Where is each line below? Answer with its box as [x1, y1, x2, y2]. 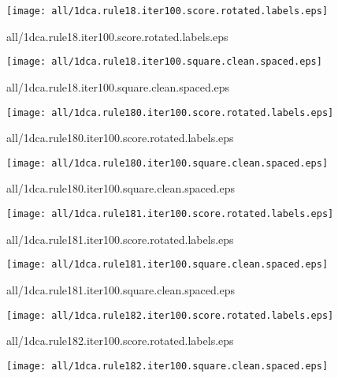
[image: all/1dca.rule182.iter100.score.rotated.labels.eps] [6, 309, 334, 321]
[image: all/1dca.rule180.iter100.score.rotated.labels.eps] [6, 107, 334, 118]
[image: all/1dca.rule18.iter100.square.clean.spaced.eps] [6, 56, 322, 68]
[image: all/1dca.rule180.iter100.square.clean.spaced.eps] [6, 157, 329, 169]
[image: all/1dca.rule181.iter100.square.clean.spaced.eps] [6, 259, 329, 271]
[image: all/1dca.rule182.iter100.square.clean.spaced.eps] [6, 360, 329, 372]
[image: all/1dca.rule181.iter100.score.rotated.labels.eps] [6, 208, 334, 219]
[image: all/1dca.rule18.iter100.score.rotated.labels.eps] [6, 6, 329, 17]
